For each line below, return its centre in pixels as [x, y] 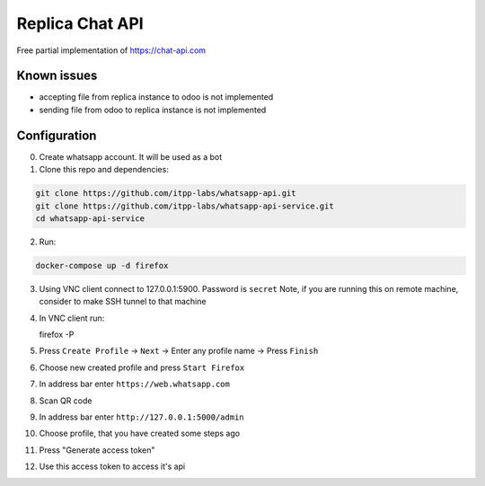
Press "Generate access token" [97, 450]
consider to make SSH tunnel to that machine [123, 302]
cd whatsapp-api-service [90, 218]
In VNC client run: [72, 318]
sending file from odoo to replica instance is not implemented [153, 110]
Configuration [57, 135]
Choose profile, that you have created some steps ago [140, 433]
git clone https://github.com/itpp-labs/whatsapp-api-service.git [185, 206]
